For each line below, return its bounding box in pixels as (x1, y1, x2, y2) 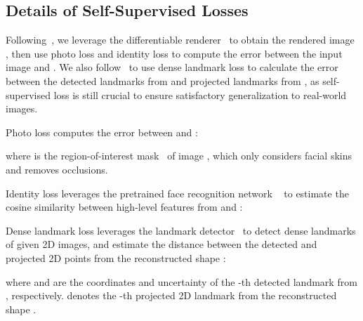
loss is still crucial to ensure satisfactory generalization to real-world (53, 87, 347, 102)
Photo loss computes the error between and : (6, 124, 198, 139)
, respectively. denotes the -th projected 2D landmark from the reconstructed (6, 288, 337, 303)
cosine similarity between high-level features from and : (6, 199, 243, 214)
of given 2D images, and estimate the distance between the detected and (6, 237, 317, 251)
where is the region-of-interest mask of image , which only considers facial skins (6, 148, 352, 163)
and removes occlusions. (6, 162, 108, 176)
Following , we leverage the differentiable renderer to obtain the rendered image (6, 32, 355, 47)
